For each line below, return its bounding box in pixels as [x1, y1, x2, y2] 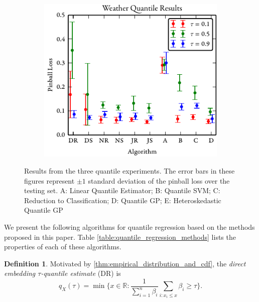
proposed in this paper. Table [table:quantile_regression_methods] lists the [4, 231, 236, 242]
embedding [4, 268, 36, 278]
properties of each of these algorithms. [4, 241, 121, 252]
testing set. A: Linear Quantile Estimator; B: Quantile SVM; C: [24, 185, 220, 196]
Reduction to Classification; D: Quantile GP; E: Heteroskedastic [24, 195, 221, 205]
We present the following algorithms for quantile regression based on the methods [4, 221, 255, 232]
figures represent [24, 175, 75, 186]
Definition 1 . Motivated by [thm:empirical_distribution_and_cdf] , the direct [4, 258, 246, 268]
